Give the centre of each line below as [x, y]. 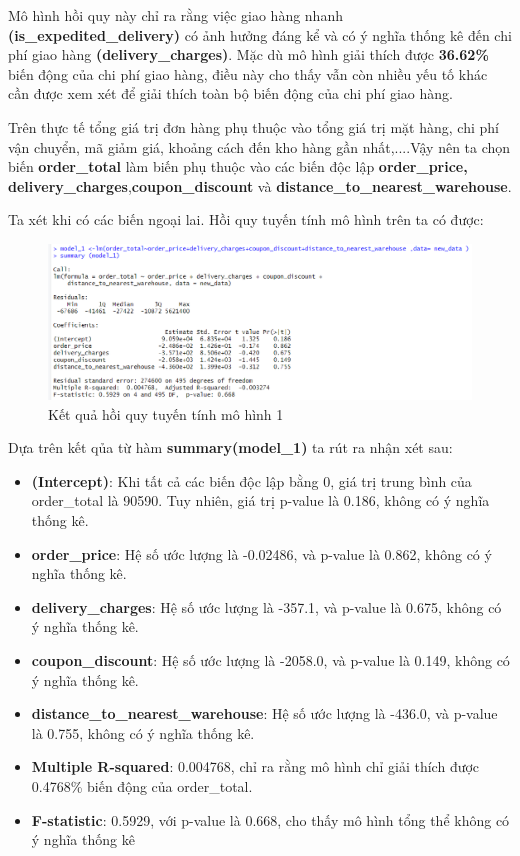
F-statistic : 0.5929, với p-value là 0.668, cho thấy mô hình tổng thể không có [270, 819]
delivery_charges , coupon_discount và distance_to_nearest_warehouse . [260, 185]
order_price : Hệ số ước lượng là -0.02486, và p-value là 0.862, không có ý [261, 553]
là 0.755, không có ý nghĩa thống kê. [143, 732]
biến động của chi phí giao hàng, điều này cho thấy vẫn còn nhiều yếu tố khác [248, 73]
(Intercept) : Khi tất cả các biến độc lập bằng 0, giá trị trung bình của [251, 480]
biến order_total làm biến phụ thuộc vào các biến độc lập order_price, [238, 166]
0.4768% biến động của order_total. [142, 785]
